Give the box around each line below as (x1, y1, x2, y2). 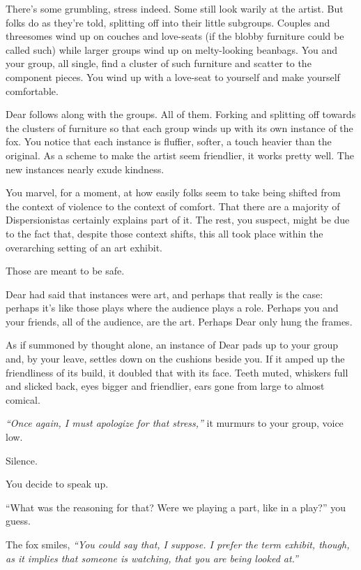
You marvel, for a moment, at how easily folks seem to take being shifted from (6, 185, 341, 200)
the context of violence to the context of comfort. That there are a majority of (6, 198, 340, 213)
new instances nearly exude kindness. (6, 161, 164, 176)
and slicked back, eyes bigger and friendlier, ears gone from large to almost (6, 379, 325, 393)
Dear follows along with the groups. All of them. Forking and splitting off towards (6, 107, 356, 122)
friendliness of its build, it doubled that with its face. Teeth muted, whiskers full (6, 365, 348, 379)
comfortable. (6, 83, 59, 98)
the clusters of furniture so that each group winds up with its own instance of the (6, 120, 353, 135)
